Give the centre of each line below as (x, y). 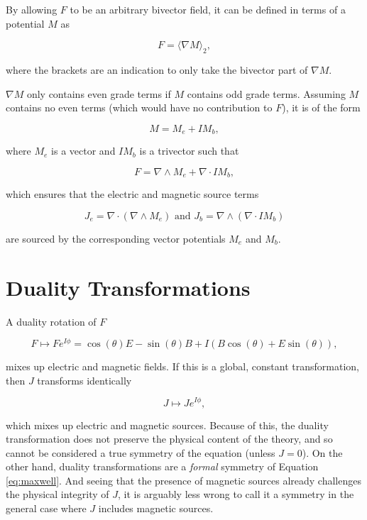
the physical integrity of (57, 494)
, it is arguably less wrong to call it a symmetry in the (236, 494)
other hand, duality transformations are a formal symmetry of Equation (162, 466)
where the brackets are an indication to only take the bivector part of (157, 69)
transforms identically (84, 380)
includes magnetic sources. (156, 508)
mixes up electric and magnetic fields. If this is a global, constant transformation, (182, 366)
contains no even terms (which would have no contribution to (139, 107)
